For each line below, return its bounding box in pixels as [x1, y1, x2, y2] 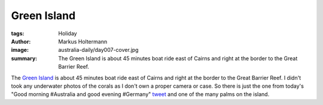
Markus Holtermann [58, 38, 108, 45]
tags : [11, 30, 25, 37]
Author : [11, 38, 31, 45]
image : [11, 47, 29, 54]
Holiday [58, 30, 77, 37]
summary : [11, 54, 38, 62]
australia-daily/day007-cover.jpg [58, 47, 139, 54]
